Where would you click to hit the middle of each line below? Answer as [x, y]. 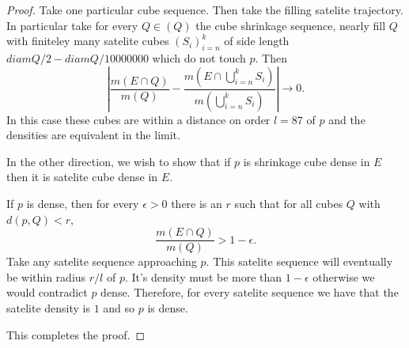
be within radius [46, 276]
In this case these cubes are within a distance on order [138, 119]
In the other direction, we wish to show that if [119, 161]
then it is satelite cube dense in [82, 177]
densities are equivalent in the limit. [93, 135]
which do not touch [199, 57]
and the [347, 119]
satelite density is [48, 308]
